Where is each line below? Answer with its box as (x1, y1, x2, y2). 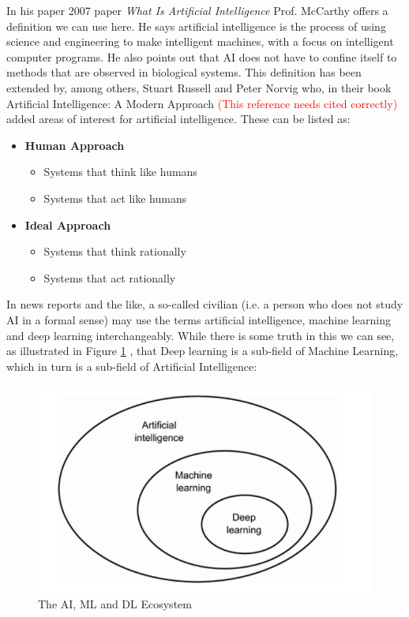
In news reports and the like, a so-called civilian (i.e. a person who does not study (6, 296, 403, 312)
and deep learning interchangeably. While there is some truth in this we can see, (6, 327, 395, 343)
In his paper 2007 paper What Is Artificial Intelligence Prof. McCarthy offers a (6, 2, 388, 18)
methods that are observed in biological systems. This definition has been (6, 64, 362, 80)
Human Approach (24, 136, 125, 153)
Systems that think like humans (43, 163, 197, 180)
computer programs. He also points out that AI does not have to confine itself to (6, 48, 397, 65)
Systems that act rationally (43, 269, 176, 286)
